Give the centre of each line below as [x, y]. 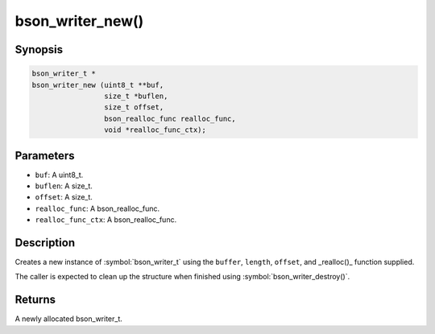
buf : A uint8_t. [59, 175]
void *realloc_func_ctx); [155, 130]
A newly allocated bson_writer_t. [68, 319]
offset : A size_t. [64, 197]
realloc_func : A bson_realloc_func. [97, 208]
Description [45, 243]
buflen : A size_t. [64, 186]
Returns [35, 300]
